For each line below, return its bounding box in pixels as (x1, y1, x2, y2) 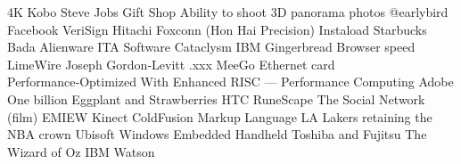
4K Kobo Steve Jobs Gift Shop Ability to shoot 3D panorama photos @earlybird (7, 3, 449, 20)
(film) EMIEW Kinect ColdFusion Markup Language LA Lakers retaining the (7, 107, 432, 126)
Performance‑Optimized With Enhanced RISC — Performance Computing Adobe (7, 72, 454, 91)
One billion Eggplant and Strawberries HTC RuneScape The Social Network (7, 89, 425, 108)
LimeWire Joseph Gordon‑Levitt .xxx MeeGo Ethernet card (7, 54, 335, 73)
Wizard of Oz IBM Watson (7, 142, 155, 160)
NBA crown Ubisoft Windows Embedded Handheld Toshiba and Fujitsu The (7, 125, 427, 143)
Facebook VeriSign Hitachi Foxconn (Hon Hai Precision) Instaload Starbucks (7, 20, 427, 38)
